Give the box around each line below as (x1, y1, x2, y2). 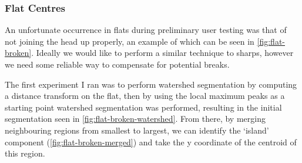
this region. (5, 147, 45, 159)
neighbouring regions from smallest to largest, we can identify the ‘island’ (5, 124, 269, 136)
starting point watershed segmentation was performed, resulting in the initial (5, 101, 282, 113)
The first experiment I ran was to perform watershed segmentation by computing (5, 78, 297, 90)
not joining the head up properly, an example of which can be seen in (5, 35, 254, 47)
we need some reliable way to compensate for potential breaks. (5, 58, 230, 70)
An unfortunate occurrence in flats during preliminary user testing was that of (5, 24, 287, 36)
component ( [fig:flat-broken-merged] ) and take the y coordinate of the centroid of (5, 135, 297, 148)
